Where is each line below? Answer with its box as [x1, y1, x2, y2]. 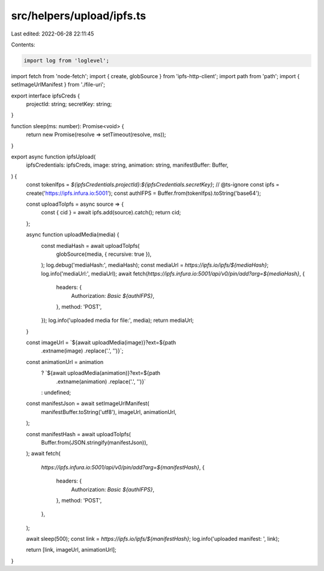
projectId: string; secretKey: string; [26, 100, 112, 108]
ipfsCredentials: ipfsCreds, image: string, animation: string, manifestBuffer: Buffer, [26, 161, 229, 168]
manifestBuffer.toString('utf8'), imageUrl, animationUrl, [41, 408, 177, 415]
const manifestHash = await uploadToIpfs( [26, 430, 131, 437]
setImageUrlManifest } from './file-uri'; [11, 81, 105, 88]
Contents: [11, 41, 35, 48]
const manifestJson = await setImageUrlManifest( [26, 400, 149, 407]
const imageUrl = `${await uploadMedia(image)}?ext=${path [26, 339, 176, 346]
